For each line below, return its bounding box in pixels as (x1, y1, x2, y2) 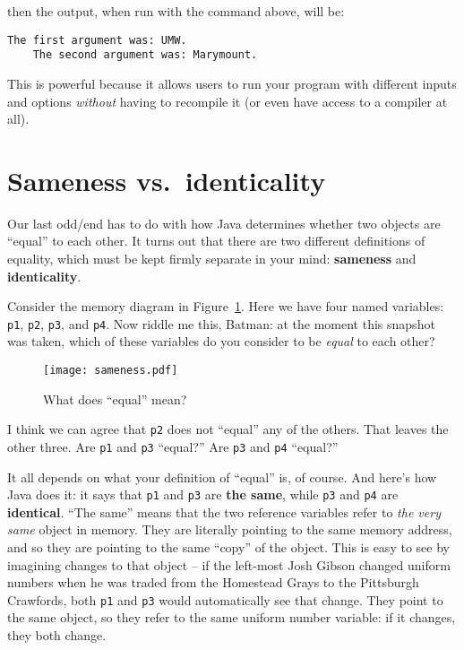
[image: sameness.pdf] (43, 364, 178, 377)
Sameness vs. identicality (7, 161, 326, 198)
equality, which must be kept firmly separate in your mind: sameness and (7, 249, 417, 267)
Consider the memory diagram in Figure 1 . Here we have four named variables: (7, 297, 444, 316)
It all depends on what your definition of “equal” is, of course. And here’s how (7, 467, 437, 486)
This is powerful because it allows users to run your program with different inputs (7, 74, 457, 92)
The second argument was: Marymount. (32, 48, 258, 62)
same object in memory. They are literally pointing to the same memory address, (7, 520, 452, 539)
